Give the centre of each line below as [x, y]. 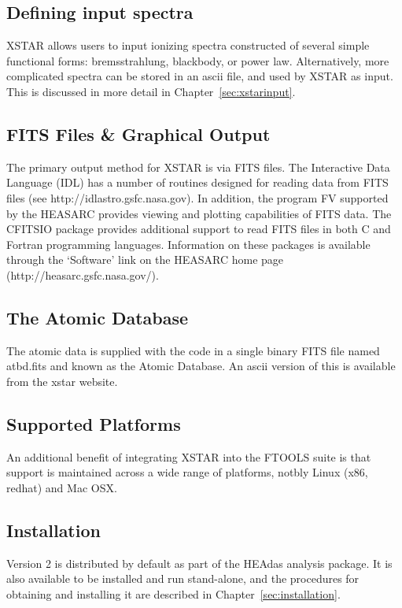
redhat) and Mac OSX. [62, 487]
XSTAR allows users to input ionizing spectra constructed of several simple [188, 45]
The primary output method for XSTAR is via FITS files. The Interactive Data [198, 167]
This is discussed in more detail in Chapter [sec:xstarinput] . [151, 91]
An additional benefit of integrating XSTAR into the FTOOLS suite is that [189, 456]
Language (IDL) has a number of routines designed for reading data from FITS [197, 182]
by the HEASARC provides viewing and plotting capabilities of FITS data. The [199, 213]
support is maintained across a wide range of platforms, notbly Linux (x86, [187, 472]
